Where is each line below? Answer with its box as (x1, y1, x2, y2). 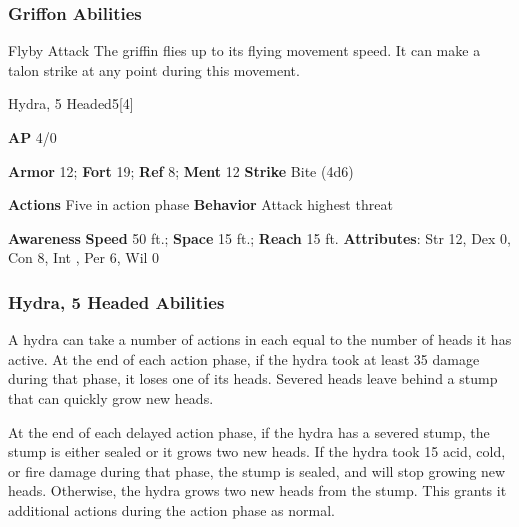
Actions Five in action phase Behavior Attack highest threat (8, 194, 393, 215)
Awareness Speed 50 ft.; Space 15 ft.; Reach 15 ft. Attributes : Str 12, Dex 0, (8, 227, 512, 248)
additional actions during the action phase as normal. (8, 499, 336, 520)
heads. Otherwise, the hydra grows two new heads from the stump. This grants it (8, 480, 507, 501)
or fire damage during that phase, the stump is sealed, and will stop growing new (8, 460, 506, 481)
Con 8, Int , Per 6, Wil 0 (8, 247, 160, 268)
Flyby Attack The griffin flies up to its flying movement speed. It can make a (8, 40, 481, 61)
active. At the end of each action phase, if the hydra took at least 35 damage (8, 348, 480, 369)
